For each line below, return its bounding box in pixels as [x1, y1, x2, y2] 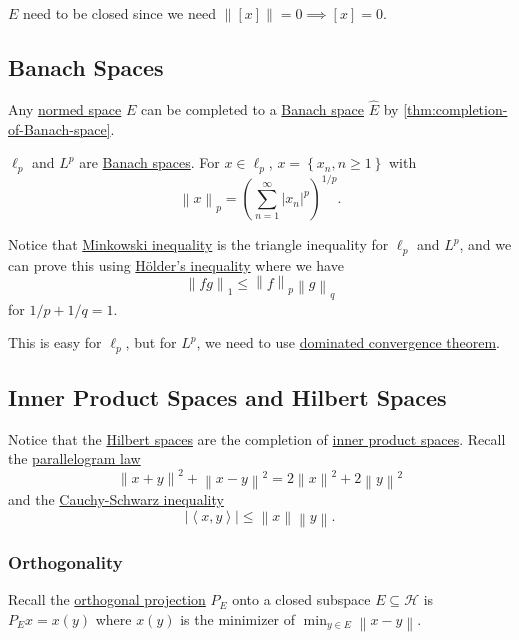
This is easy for [8, 332, 102, 353]
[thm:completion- [403, 99, 508, 120]
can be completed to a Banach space [140, 99, 365, 120]
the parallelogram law [8, 448, 141, 469]
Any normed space [8, 99, 122, 120]
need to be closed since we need [23, 3, 216, 23]
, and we [459, 234, 512, 255]
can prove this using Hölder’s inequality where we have [8, 254, 344, 275]
